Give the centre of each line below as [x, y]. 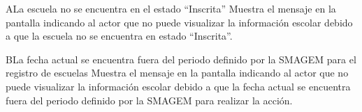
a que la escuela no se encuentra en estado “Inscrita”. [119, 36]
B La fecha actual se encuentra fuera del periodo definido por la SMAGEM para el [181, 59]
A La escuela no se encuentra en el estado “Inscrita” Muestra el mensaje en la [171, 8]
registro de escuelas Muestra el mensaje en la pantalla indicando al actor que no [177, 73]
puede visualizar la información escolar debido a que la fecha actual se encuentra [178, 86]
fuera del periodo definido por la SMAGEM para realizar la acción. [149, 100]
